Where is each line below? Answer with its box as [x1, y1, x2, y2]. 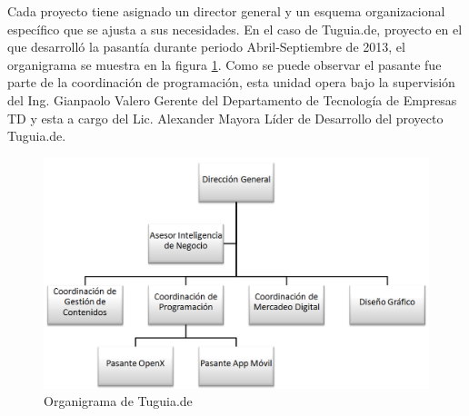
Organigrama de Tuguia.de [44, 391, 193, 411]
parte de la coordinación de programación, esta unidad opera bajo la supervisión [7, 73, 455, 92]
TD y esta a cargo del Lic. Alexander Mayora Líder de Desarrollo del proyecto [7, 108, 444, 127]
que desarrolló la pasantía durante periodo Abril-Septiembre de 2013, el [7, 37, 405, 56]
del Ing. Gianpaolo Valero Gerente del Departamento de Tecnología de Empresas [7, 90, 457, 109]
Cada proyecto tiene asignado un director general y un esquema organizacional [7, 2, 445, 20]
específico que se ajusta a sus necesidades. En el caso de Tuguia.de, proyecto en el [7, 19, 463, 38]
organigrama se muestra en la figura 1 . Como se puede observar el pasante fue [7, 54, 442, 74]
